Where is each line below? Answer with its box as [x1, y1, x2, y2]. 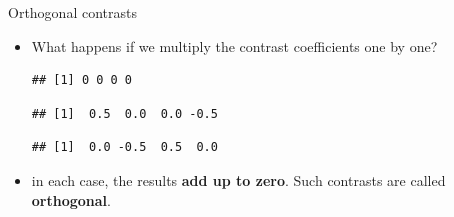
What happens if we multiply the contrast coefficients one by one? [31, 35, 438, 56]
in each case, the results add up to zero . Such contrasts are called [31, 169, 446, 190]
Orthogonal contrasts [8, 2, 137, 22]
